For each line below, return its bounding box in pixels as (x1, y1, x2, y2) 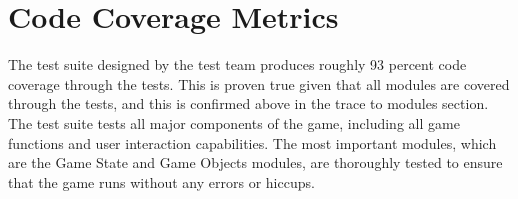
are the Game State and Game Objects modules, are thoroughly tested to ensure (8, 152, 503, 173)
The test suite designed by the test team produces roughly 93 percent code (8, 54, 467, 75)
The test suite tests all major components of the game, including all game (8, 112, 460, 133)
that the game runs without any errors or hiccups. (8, 171, 315, 192)
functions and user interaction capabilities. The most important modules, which (8, 132, 497, 153)
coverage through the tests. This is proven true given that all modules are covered (8, 73, 510, 94)
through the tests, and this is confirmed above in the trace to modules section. (8, 93, 489, 114)
